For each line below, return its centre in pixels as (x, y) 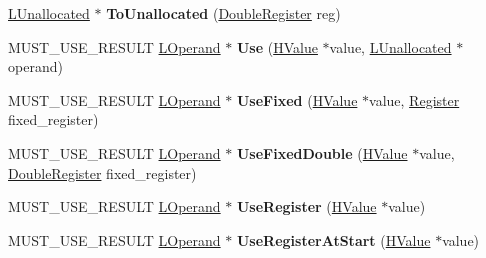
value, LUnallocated (390, 46)
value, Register (414, 99)
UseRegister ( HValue (306, 206)
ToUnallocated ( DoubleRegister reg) (223, 13)
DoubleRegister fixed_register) (102, 172)
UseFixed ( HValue (297, 99)
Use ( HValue (277, 46)
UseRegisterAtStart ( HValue (333, 239)
